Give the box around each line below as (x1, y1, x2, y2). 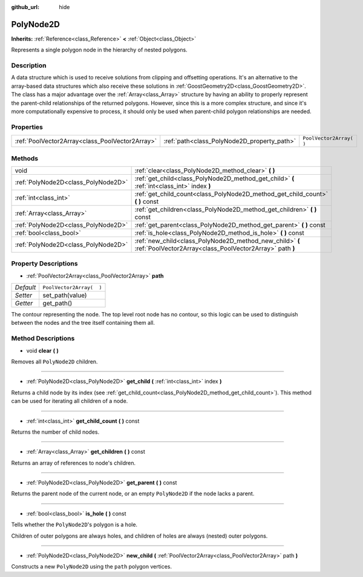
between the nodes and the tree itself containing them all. (11, 319, 155, 327)
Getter (15, 299, 33, 308)
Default (15, 283, 36, 292)
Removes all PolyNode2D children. (11, 357, 98, 365)
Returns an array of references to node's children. (11, 459, 136, 466)
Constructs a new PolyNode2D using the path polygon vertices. (11, 563, 172, 570)
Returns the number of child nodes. (11, 428, 100, 435)
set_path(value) (42, 291, 87, 299)
